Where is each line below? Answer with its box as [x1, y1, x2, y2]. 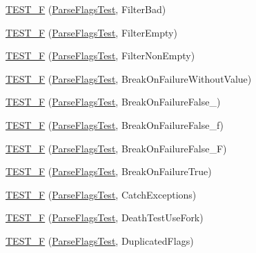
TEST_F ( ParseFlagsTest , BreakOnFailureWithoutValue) [6, 71, 252, 85]
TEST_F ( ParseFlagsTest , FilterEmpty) [6, 25, 177, 39]
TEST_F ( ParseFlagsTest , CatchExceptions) [6, 187, 197, 201]
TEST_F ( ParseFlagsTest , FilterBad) [6, 2, 166, 16]
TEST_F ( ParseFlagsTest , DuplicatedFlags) [6, 233, 194, 247]
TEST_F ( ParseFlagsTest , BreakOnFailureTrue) [6, 164, 212, 179]
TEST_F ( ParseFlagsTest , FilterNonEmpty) [6, 48, 195, 63]
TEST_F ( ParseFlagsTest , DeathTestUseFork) [6, 210, 204, 225]
